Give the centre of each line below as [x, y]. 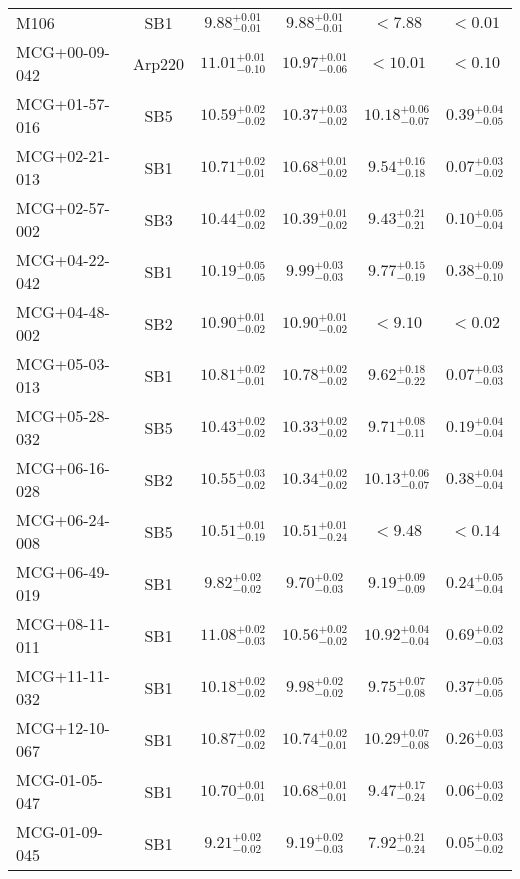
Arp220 [158, 63]
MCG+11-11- [63, 675]
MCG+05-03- [63, 363]
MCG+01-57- [63, 103]
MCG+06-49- [63, 571]
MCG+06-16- [63, 467]
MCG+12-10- [63, 727]
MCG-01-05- [59, 779]
